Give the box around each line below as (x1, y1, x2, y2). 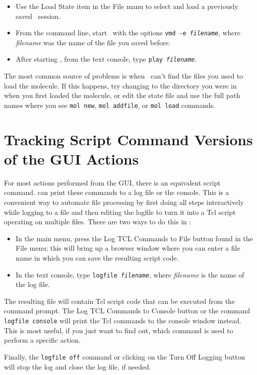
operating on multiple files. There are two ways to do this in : (4, 216, 192, 227)
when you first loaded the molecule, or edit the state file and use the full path (4, 90, 240, 100)
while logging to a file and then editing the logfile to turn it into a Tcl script (4, 206, 236, 217)
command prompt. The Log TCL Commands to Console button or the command (4, 305, 251, 316)
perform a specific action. (4, 335, 81, 345)
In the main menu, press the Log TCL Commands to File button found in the (15, 233, 253, 243)
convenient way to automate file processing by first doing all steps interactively (4, 197, 244, 207)
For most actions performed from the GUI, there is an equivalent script (4, 177, 221, 187)
